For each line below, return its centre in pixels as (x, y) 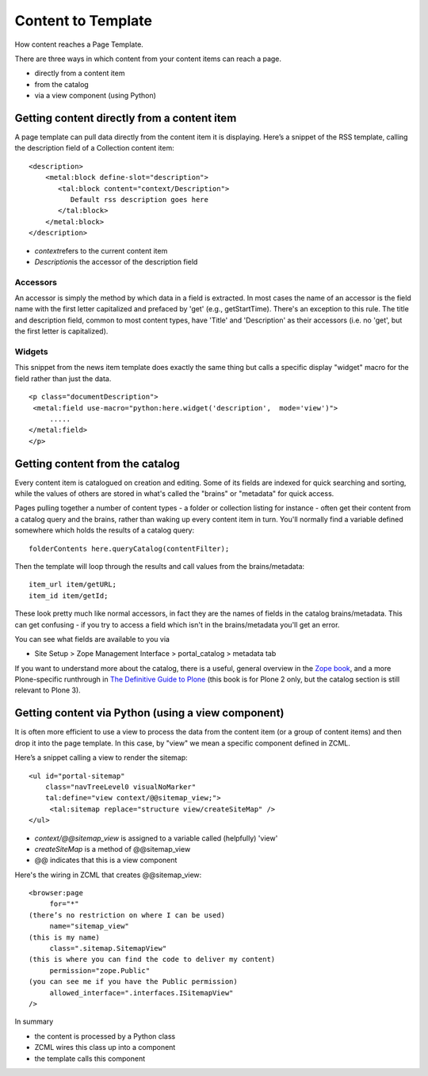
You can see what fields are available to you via (92, 639)
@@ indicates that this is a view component (106, 860)
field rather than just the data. (63, 378)
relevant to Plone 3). (48, 690)
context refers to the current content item (101, 250)
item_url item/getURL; (73, 585)
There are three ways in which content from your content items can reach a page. (148, 59)
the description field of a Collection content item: (94, 148)
